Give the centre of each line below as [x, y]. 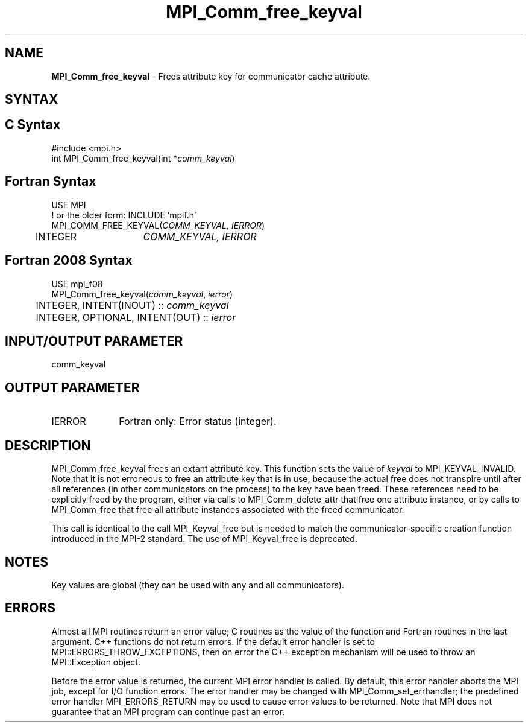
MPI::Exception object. [96, 662]
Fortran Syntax [51, 182]
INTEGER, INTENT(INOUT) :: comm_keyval [132, 305]
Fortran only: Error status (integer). [198, 421]
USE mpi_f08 [77, 284]
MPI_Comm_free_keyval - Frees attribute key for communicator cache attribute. [211, 76]
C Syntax [33, 125]
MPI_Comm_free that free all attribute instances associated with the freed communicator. [228, 510]
